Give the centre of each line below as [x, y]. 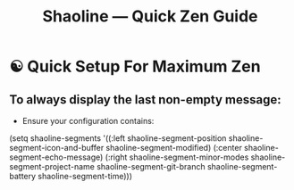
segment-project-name [52, 166]
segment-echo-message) [56, 157]
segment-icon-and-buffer [57, 148]
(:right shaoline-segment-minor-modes [177, 157]
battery [23, 176]
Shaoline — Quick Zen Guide [150, 17]
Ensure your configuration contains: [88, 121]
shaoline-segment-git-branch [151, 166]
